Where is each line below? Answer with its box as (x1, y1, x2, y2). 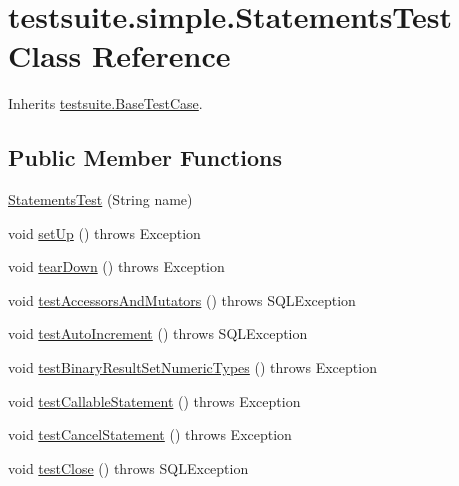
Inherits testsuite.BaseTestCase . (8, 93, 203, 114)
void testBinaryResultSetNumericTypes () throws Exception (8, 357, 377, 378)
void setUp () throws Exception (8, 222, 201, 243)
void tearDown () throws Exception (8, 256, 225, 277)
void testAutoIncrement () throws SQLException (8, 323, 308, 344)
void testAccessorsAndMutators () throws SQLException (8, 289, 356, 310)
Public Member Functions (8, 142, 282, 173)
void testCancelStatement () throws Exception (8, 424, 292, 445)
